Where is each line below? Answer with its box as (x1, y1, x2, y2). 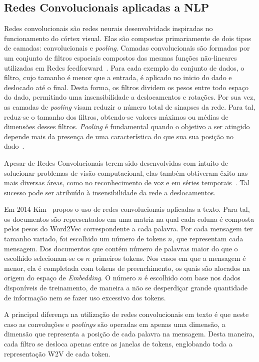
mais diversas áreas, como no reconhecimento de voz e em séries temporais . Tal (4, 177, 250, 188)
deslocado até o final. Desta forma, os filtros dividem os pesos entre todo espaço (4, 82, 248, 92)
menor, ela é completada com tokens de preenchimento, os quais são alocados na (4, 262, 250, 273)
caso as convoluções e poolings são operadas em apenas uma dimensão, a (4, 318, 225, 329)
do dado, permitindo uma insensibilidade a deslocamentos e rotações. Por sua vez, (4, 92, 255, 102)
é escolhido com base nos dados (144, 272, 240, 283)
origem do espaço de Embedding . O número (4, 272, 136, 283)
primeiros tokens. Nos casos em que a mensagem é (92, 253, 246, 263)
